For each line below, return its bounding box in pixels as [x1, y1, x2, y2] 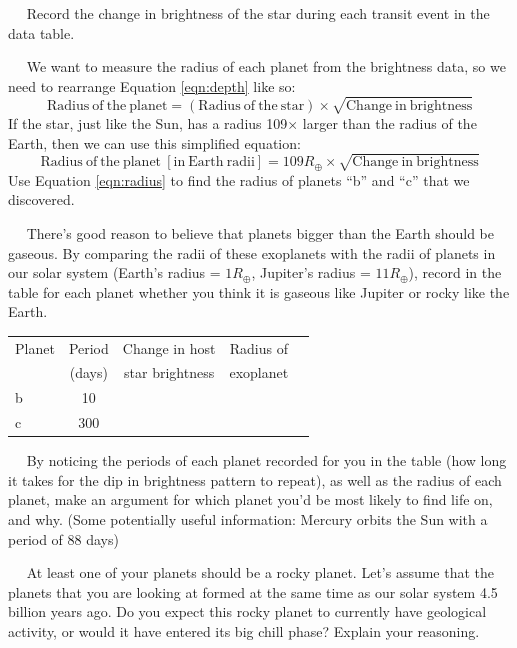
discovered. [8, 189, 75, 210]
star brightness [124, 362, 215, 383]
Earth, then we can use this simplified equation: [8, 132, 301, 153]
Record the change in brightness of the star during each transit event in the [26, 3, 490, 23]
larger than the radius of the [302, 112, 477, 133]
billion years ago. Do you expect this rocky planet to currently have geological [8, 601, 487, 622]
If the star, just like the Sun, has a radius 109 [8, 112, 288, 133]
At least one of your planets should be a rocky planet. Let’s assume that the [26, 562, 495, 583]
